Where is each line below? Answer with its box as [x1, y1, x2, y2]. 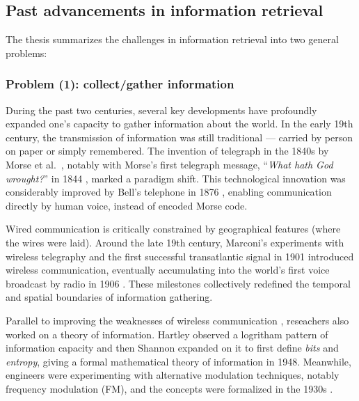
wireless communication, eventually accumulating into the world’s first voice [6, 262, 330, 277]
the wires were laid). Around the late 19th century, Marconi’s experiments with [6, 235, 344, 249]
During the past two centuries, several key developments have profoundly [6, 102, 317, 117]
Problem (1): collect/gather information [6, 75, 234, 93]
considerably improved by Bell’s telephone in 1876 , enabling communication [6, 184, 332, 199]
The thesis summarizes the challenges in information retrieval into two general [6, 32, 339, 47]
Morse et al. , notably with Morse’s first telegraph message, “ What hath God [6, 157, 333, 171]
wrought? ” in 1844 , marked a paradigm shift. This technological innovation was [6, 171, 346, 185]
